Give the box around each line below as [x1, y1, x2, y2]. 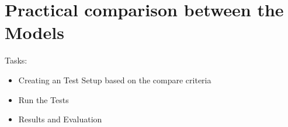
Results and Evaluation [18, 113, 102, 125]
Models [5, 20, 64, 44]
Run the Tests [18, 93, 69, 105]
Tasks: [5, 54, 27, 66]
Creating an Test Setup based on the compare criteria [18, 73, 211, 86]
